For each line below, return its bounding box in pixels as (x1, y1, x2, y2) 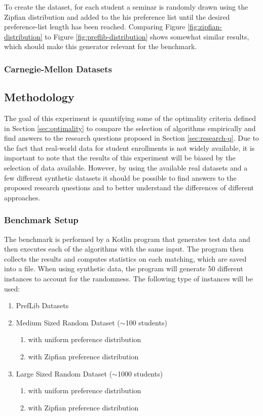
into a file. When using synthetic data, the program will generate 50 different (4, 263, 243, 274)
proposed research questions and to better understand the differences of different (4, 182, 254, 193)
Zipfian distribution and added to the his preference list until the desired (4, 11, 230, 22)
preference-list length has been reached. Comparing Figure (4, 21, 185, 32)
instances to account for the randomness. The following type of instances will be (4, 273, 253, 283)
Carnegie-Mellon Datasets (4, 62, 112, 75)
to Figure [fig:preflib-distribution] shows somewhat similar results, (45, 31, 249, 41)
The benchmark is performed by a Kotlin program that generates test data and (4, 233, 250, 244)
